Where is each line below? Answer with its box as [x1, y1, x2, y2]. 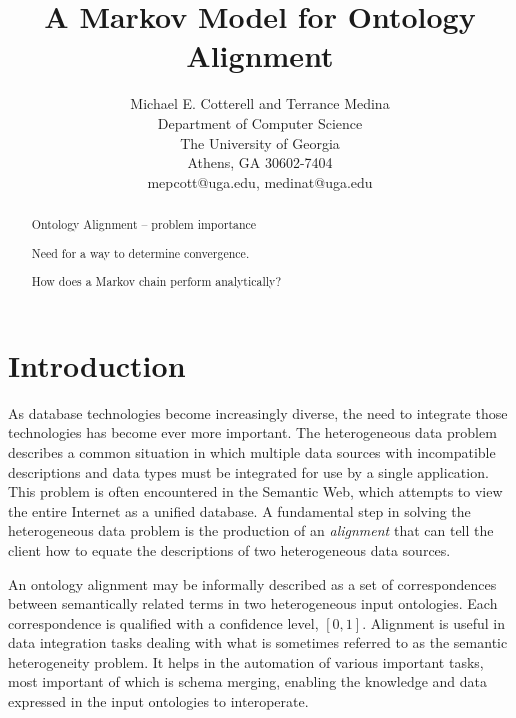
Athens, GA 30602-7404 [187, 152, 333, 173]
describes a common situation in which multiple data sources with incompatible [8, 441, 496, 462]
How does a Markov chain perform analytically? [31, 273, 282, 290]
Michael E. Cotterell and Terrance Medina [130, 93, 390, 114]
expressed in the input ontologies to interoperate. [8, 691, 309, 712]
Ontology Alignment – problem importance [31, 216, 257, 233]
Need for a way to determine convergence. [31, 244, 250, 261]
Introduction [8, 344, 186, 385]
